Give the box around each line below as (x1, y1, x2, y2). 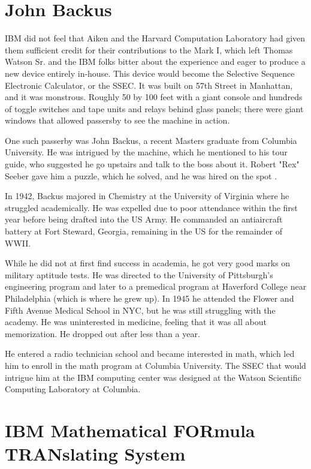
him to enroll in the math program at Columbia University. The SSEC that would (5, 359, 306, 371)
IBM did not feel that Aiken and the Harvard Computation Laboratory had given (5, 32, 306, 44)
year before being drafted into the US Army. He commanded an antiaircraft (5, 213, 283, 226)
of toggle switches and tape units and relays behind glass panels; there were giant (5, 102, 304, 115)
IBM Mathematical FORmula (5, 417, 255, 442)
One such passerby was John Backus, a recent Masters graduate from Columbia (5, 134, 297, 146)
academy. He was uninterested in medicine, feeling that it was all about (5, 315, 267, 328)
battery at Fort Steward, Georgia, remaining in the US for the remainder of (5, 225, 283, 237)
